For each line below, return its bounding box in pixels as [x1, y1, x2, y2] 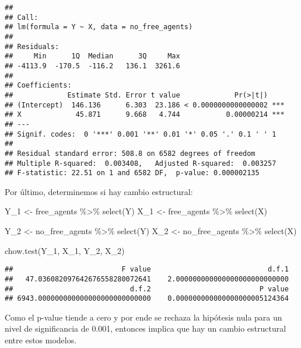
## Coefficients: [5, 81, 72, 90]
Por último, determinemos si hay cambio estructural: [5, 185, 193, 197]
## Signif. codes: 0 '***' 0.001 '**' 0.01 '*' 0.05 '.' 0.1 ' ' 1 [5, 130, 276, 138]
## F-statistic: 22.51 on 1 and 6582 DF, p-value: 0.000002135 [5, 169, 260, 178]
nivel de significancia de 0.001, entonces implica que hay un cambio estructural [5, 322, 286, 335]
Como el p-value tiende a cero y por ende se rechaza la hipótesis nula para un [5, 311, 282, 323]
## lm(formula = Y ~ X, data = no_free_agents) [5, 23, 193, 32]
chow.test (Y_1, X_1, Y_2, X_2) [5, 244, 125, 256]
